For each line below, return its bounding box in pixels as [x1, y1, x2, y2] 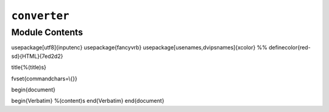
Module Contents [11, 27, 83, 38]
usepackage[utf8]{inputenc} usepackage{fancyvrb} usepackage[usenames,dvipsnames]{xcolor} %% [11, 44, 268, 51]
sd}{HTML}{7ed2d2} [11, 52, 63, 60]
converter [11, 9, 69, 23]
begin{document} [11, 86, 56, 93]
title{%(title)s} [11, 64, 47, 71]
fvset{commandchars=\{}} [11, 75, 77, 82]
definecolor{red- [268, 44, 311, 51]
